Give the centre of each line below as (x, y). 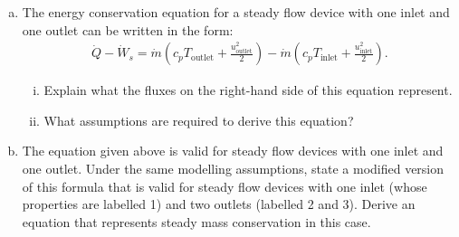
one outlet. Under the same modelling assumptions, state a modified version (233, 168)
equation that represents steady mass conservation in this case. (196, 221)
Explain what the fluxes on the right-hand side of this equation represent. (248, 90)
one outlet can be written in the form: (128, 29)
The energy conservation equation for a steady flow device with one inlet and (236, 12)
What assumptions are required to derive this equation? (199, 120)
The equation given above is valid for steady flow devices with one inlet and (233, 151)
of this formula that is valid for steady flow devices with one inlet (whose (225, 186)
